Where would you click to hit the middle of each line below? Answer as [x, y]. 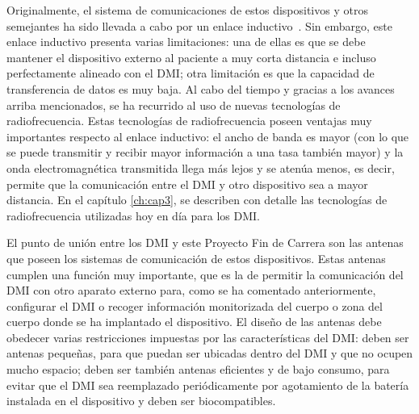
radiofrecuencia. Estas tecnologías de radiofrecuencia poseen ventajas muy [189, 121]
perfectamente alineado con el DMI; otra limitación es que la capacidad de [191, 73]
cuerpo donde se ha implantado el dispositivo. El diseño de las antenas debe [194, 322]
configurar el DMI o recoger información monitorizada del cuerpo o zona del [195, 305]
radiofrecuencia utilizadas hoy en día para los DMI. [133, 215]
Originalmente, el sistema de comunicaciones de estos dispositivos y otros [187, 10]
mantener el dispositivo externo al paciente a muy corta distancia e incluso [191, 57]
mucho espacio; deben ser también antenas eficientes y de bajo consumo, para [198, 369]
